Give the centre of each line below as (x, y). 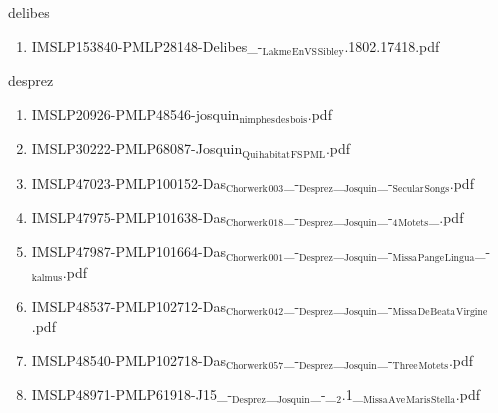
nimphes (257, 120)
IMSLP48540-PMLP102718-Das (128, 359)
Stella (443, 400)
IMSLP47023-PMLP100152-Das (128, 182)
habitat (274, 154)
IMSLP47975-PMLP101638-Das (128, 217)
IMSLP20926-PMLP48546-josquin (135, 113)
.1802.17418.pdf (392, 45)
